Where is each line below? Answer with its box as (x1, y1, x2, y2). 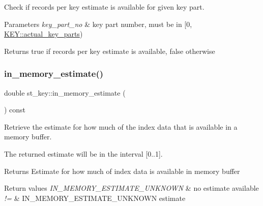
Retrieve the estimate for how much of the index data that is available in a (4, 121, 238, 132)
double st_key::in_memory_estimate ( (4, 87, 126, 98)
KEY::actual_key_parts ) (4, 28, 83, 39)
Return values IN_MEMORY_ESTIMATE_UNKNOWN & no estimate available (4, 183, 259, 193)
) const (4, 104, 26, 115)
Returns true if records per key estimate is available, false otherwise (4, 45, 215, 56)
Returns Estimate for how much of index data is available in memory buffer (4, 165, 240, 176)
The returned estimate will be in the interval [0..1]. (4, 148, 163, 159)
